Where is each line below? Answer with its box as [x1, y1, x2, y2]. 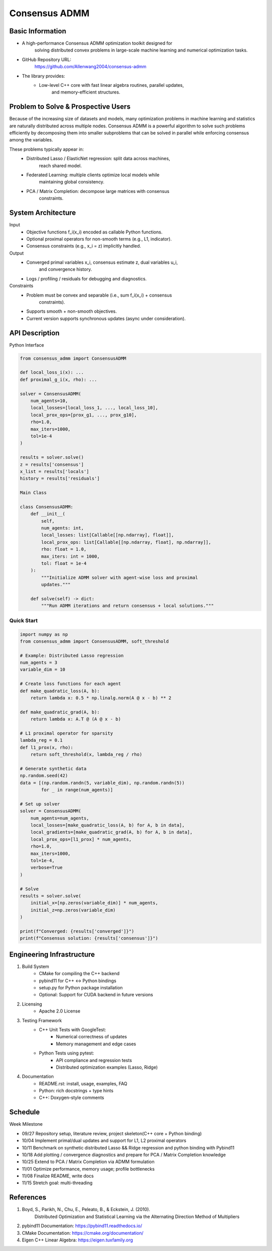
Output [9, 250, 24, 256]
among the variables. [9, 137, 53, 143]
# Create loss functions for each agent [20, 681, 121, 687]
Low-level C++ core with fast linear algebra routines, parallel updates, [39, 82, 184, 88]
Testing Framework [22, 1017, 62, 1023]
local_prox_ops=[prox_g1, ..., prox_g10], [30, 412, 137, 418]
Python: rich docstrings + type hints [39, 1088, 113, 1094]
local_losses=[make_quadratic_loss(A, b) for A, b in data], [30, 823, 185, 828]
